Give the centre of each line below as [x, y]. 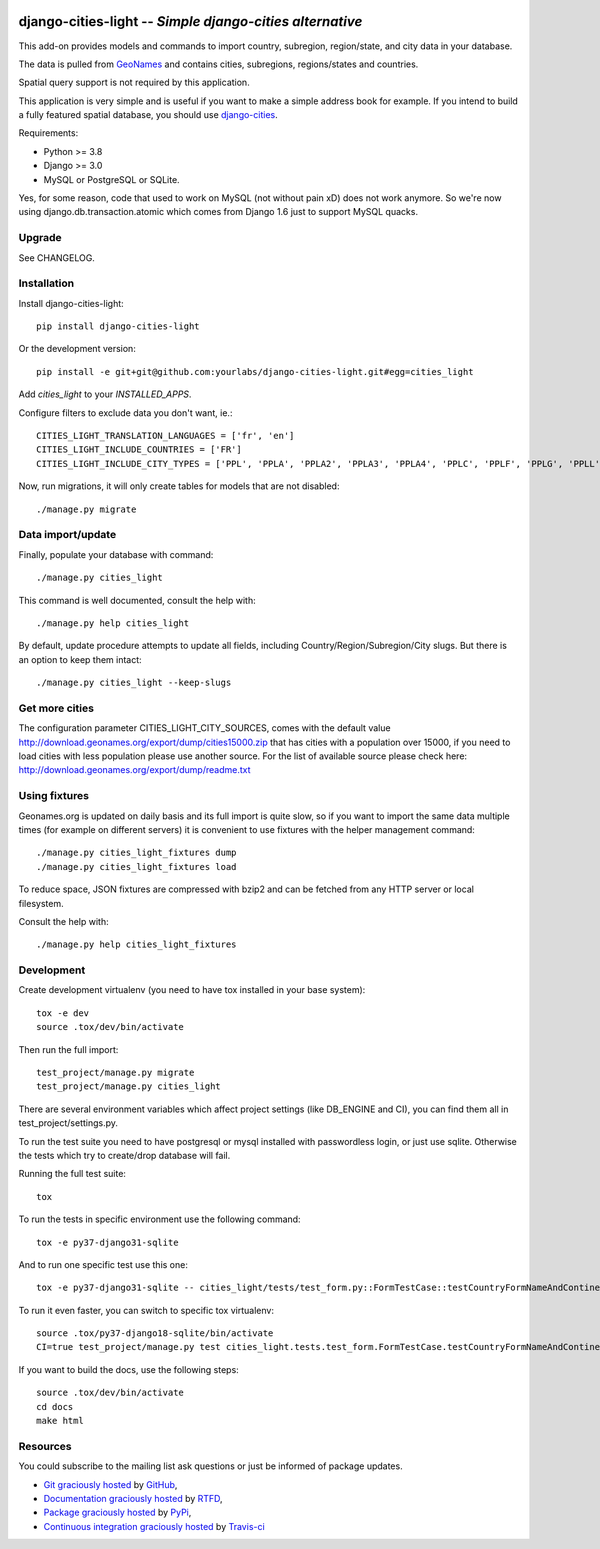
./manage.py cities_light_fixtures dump [136, 853]
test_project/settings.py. [68, 1123]
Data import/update [67, 535]
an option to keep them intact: [80, 659]
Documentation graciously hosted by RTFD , [133, 1498]
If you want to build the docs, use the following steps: [128, 1369]
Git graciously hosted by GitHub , [110, 1484]
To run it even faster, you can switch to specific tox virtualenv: [146, 1310]
